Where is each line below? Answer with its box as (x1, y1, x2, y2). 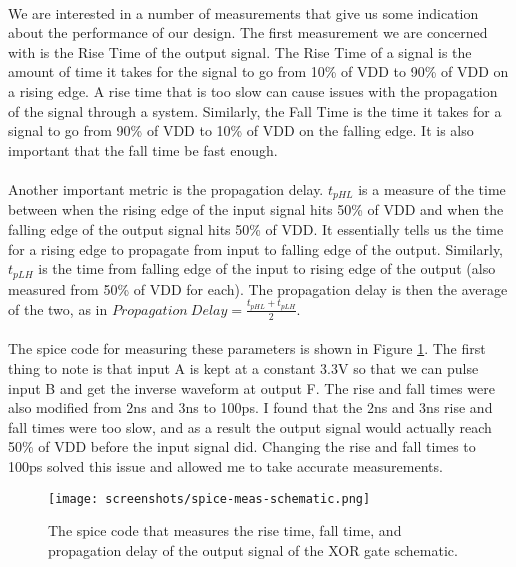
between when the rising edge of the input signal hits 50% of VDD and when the (8, 199, 504, 220)
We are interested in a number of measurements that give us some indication (8, 2, 479, 23)
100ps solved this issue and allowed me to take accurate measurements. (8, 455, 443, 476)
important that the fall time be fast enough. (8, 139, 278, 160)
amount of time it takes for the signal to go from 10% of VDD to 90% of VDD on (8, 61, 509, 82)
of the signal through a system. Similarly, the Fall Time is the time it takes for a (8, 100, 502, 121)
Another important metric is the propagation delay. (8, 178, 324, 199)
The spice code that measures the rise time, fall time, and (48, 520, 402, 541)
